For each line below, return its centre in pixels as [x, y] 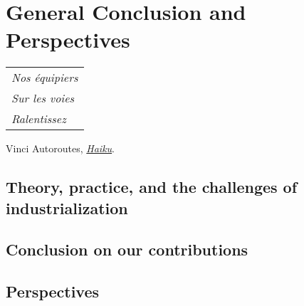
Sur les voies [43, 98]
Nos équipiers [45, 78]
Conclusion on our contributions [127, 249]
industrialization [67, 207]
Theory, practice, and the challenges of [152, 187]
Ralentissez [39, 119]
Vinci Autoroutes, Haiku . [61, 148]
